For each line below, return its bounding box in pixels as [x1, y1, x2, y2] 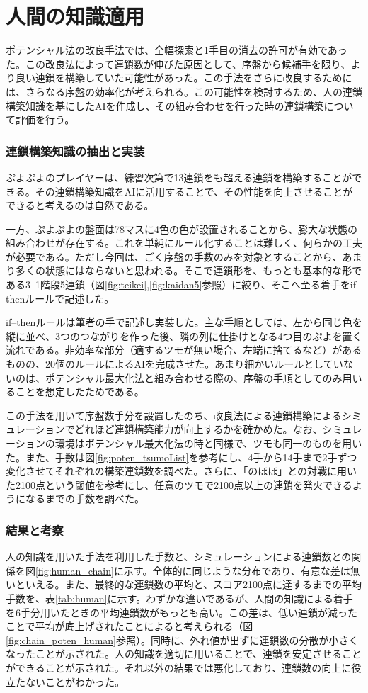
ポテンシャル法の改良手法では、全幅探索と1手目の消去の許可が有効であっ [6, 43, 347, 57]
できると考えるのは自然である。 [6, 198, 154, 213]
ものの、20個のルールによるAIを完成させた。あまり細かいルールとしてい [6, 356, 343, 371]
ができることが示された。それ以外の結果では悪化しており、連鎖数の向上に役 [6, 660, 362, 675]
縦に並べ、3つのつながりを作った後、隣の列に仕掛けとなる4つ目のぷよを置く [6, 328, 362, 343]
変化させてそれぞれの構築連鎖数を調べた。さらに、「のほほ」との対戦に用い [6, 463, 357, 478]
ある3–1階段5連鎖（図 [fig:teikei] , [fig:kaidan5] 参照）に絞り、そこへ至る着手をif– [6, 277, 361, 292]
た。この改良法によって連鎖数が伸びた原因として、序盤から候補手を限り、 [6, 56, 351, 71]
